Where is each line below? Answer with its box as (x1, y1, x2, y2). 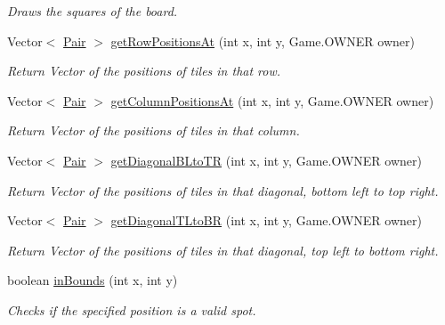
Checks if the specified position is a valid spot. (7, 300, 256, 319)
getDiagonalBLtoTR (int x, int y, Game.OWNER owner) (110, 150, 422, 169)
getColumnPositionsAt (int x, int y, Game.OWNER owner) (110, 91, 434, 110)
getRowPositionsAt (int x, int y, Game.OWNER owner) (110, 31, 415, 50)
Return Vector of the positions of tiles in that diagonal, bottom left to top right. (7, 181, 439, 199)
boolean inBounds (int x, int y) (7, 271, 178, 289)
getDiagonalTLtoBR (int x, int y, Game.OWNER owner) (110, 211, 422, 230)
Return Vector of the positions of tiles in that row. (7, 61, 281, 80)
